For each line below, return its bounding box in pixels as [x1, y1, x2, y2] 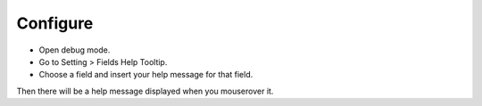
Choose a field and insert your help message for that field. [38, 69, 253, 80]
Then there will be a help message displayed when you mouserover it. [16, 86, 274, 96]
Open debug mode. [38, 45, 111, 55]
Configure [16, 13, 94, 33]
